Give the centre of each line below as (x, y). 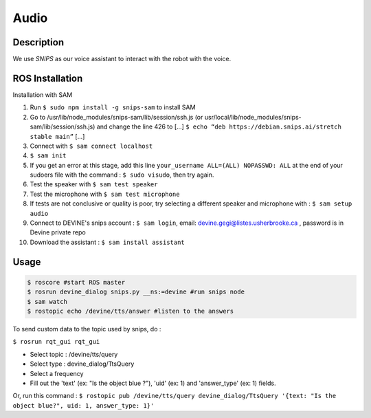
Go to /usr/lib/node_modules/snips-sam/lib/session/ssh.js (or (116, 117)
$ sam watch (47, 301)
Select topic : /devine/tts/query (74, 354)
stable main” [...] (57, 136)
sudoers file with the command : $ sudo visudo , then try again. (122, 175)
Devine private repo (58, 232)
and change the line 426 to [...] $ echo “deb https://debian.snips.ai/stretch (219, 126)
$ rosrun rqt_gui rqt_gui (56, 342)
